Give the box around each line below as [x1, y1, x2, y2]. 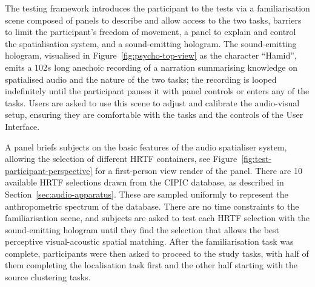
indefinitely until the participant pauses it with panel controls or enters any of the [5, 85, 310, 97]
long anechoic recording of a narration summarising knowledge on [54, 60, 298, 73]
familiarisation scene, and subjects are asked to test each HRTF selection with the [5, 211, 310, 224]
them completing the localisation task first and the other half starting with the [5, 259, 298, 271]
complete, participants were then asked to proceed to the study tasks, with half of [5, 247, 309, 259]
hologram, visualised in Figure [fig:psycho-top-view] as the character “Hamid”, [5, 49, 297, 62]
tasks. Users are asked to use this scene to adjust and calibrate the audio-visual [5, 96, 300, 109]
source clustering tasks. [5, 271, 91, 283]
